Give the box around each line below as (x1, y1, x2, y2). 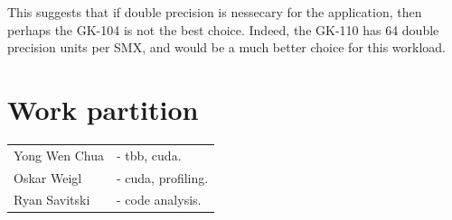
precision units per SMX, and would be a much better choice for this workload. (7, 38, 447, 57)
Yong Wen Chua (14, 145, 104, 164)
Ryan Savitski (14, 190, 90, 209)
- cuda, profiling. (116, 168, 209, 187)
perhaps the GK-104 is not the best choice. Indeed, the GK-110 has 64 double (7, 20, 439, 39)
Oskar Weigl (14, 168, 82, 187)
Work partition (7, 90, 199, 127)
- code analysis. (116, 190, 202, 209)
